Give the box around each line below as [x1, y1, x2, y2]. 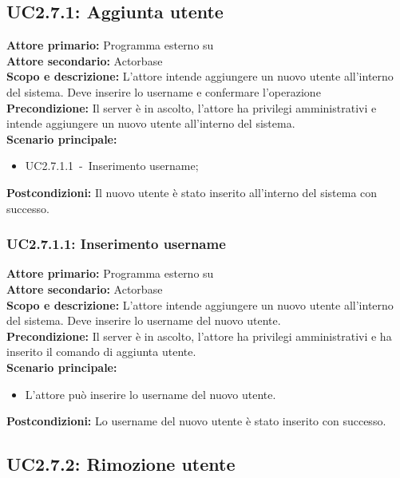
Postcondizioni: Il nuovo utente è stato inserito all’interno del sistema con [6, 184, 378, 200]
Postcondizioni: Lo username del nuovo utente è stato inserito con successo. [6, 413, 386, 429]
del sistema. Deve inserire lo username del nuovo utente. [6, 312, 281, 329]
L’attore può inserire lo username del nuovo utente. [25, 385, 276, 402]
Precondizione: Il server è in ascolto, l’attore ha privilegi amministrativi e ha [6, 327, 392, 344]
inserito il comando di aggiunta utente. [6, 343, 196, 360]
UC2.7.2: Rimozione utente [6, 452, 236, 476]
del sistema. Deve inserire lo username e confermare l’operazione [6, 83, 321, 100]
